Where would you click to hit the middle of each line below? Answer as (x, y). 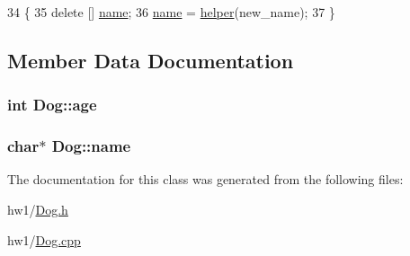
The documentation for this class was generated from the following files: (205, 179)
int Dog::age (52, 105)
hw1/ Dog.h (38, 210)
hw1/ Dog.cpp (44, 239)
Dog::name (91, 146)
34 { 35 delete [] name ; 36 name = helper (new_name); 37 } (171, 12)
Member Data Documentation (151, 60)
